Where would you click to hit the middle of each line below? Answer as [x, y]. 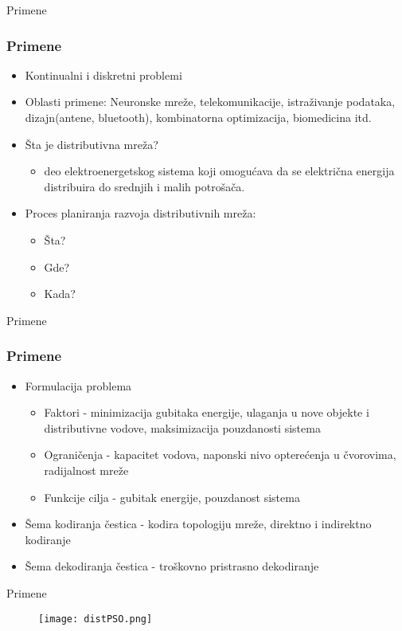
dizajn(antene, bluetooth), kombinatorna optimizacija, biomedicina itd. [198, 117]
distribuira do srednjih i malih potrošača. [144, 186]
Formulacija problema [78, 385]
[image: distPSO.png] [96, 619]
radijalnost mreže [86, 470]
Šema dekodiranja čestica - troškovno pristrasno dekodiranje [172, 566]
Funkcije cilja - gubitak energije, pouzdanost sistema [172, 497]
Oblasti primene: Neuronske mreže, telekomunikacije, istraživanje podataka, [210, 102]
